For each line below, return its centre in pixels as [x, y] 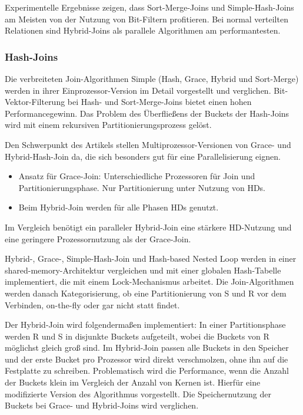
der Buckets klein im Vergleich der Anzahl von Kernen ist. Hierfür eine [133, 382]
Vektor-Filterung [35, 102]
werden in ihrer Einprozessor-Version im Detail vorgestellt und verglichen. [138, 90]
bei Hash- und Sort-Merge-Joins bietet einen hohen [159, 102]
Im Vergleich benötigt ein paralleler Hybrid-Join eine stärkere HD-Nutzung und [148, 227]
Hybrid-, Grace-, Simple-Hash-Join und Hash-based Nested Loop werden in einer [151, 258]
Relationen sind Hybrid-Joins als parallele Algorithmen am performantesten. [143, 30]
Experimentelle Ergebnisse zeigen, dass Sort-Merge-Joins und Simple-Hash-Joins [149, 7]
